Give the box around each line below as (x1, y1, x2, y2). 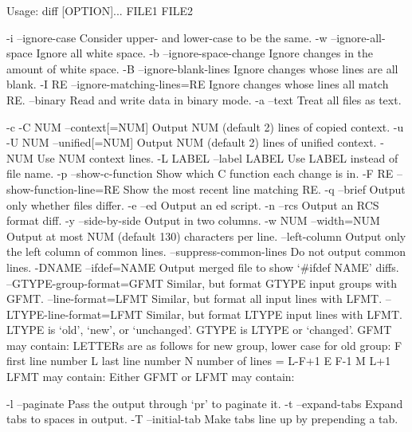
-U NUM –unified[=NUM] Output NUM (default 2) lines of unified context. (6, 134, 377, 151)
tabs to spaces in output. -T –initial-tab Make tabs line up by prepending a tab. (6, 410, 398, 427)
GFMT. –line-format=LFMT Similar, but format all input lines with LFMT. (6, 290, 383, 307)
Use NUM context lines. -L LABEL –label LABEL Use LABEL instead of (37, 149, 398, 166)
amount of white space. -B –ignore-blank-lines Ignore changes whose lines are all (6, 60, 398, 77)
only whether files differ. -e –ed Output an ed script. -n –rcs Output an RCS (6, 196, 379, 213)
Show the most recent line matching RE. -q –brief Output (123, 180, 406, 197)
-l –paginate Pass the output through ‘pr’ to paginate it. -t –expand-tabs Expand (6, 395, 403, 411)
